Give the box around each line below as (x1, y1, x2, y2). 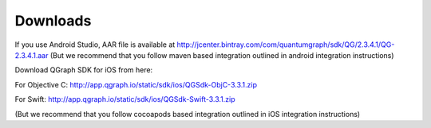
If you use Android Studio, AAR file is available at (14, 40, 176, 49)
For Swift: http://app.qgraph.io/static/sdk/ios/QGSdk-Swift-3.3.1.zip (14, 95, 235, 104)
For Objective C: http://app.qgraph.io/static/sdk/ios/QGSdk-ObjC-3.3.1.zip (14, 80, 257, 89)
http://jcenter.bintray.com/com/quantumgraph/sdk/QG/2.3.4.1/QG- (176, 40, 395, 49)
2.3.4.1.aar (14, 50, 49, 60)
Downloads (14, 12, 92, 29)
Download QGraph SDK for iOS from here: (14, 65, 153, 75)
